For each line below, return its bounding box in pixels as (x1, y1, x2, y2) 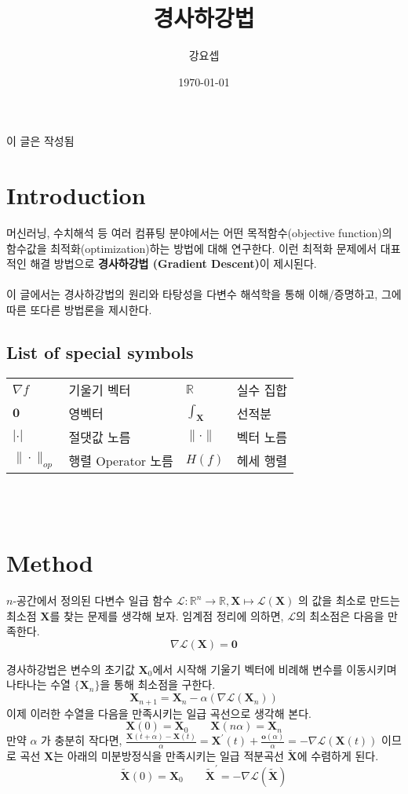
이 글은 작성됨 (6, 133, 75, 149)
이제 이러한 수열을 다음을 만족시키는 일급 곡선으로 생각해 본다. (6, 704, 311, 721)
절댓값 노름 (68, 427, 131, 446)
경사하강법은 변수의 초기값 (6, 660, 135, 677)
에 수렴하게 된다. (297, 748, 379, 764)
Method (6, 547, 93, 579)
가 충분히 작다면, (41, 732, 122, 748)
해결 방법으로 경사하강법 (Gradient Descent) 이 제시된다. (30, 255, 317, 272)
